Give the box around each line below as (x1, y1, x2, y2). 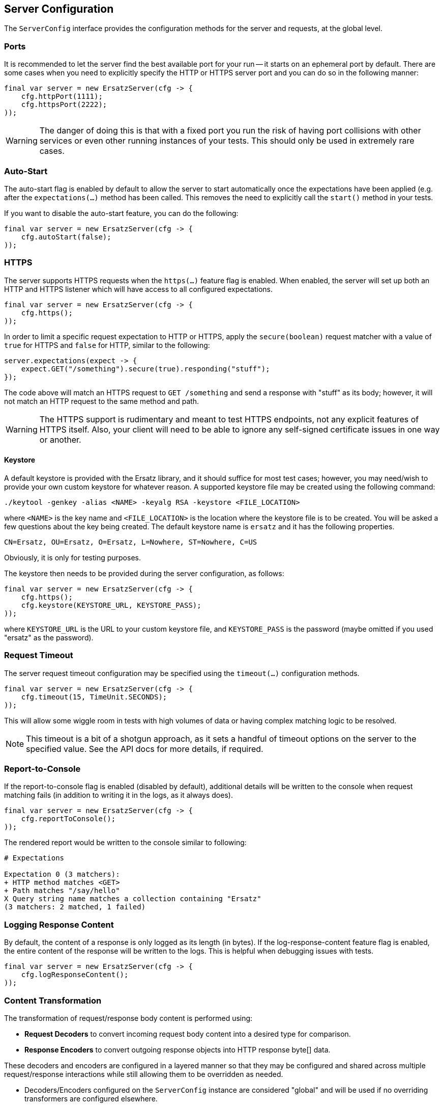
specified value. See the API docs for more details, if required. (26, 743, 263, 754)
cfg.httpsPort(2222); (21, 100, 107, 109)
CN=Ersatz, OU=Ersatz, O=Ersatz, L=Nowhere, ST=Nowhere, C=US (4, 537, 257, 546)
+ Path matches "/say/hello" (4, 886, 120, 895)
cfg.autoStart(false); (21, 232, 111, 241)
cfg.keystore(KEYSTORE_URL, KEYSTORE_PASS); (21, 601, 201, 609)
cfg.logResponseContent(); (21, 970, 129, 979)
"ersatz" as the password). (4, 633, 94, 642)
